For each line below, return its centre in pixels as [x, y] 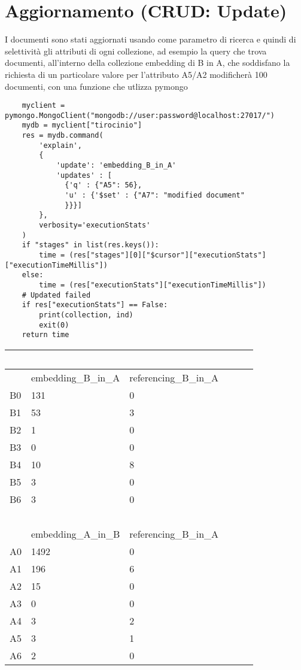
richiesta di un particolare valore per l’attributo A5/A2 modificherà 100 [136, 74]
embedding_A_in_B [76, 533]
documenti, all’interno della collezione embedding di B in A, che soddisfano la [148, 63]
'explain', [60, 145]
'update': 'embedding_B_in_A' [116, 166]
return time [45, 335]
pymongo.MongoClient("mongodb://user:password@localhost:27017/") [140, 115]
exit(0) [54, 325]
